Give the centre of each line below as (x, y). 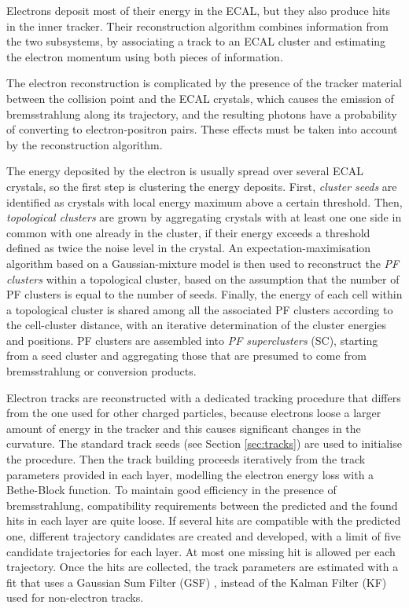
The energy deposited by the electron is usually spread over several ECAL (185, 171)
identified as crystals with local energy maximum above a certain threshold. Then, (204, 201)
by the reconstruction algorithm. (85, 144)
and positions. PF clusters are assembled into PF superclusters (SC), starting (192, 340)
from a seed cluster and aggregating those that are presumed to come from (186, 355)
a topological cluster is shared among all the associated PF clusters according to (200, 309)
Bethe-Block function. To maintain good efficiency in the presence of (171, 490)
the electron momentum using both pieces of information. (145, 56)
